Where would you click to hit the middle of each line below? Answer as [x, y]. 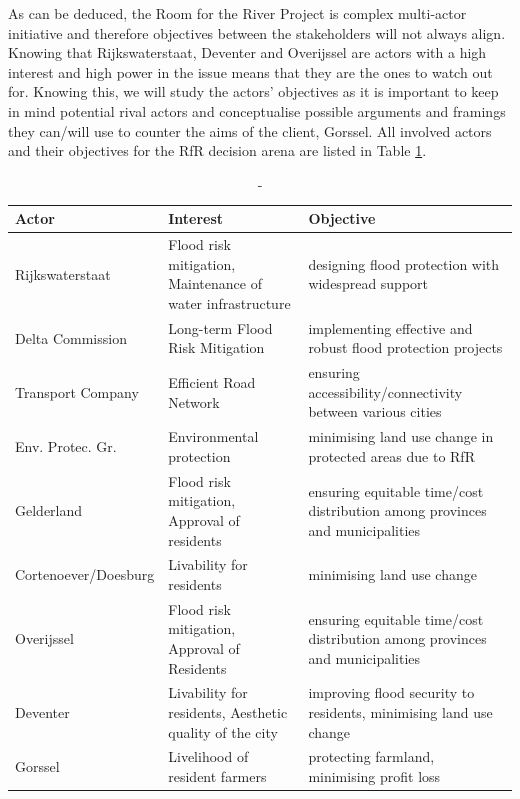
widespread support [368, 283]
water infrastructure [229, 302]
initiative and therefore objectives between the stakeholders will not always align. [257, 32]
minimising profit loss [374, 776]
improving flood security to [391, 692]
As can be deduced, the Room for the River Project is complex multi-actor [237, 13]
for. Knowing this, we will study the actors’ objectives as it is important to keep [253, 91]
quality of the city [223, 731]
